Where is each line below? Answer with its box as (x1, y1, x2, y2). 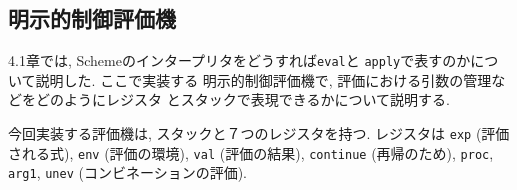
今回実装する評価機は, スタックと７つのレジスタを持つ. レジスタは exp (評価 (8, 123, 510, 144)
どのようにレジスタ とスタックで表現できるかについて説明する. (35, 89, 450, 110)
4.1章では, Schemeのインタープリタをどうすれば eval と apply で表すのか (8, 50, 471, 71)
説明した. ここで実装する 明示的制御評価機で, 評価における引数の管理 (35, 69, 492, 90)
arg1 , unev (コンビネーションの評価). (8, 162, 248, 183)
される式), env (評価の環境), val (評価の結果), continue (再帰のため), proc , (8, 142, 494, 163)
